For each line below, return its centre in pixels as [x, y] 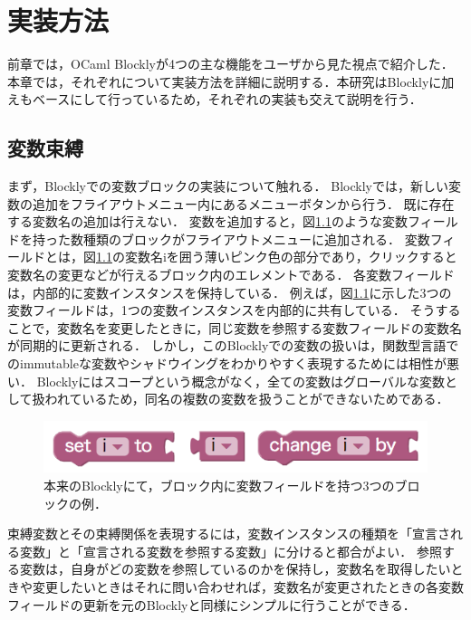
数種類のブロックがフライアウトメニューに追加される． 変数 [250, 238]
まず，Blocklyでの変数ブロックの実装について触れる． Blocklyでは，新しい [228, 186]
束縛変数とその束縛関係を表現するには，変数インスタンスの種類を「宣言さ [229, 534]
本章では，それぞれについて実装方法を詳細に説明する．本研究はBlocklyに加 [231, 81]
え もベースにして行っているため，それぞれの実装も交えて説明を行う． [215, 99]
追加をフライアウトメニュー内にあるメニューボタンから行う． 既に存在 [243, 203]
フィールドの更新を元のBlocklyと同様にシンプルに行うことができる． [211, 604]
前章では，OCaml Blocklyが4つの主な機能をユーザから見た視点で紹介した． [231, 64]
